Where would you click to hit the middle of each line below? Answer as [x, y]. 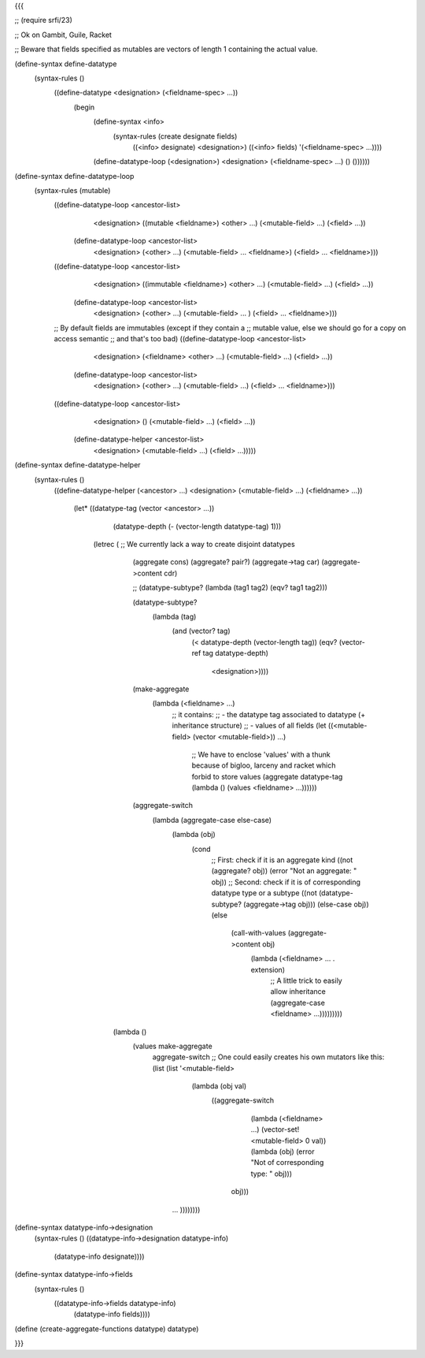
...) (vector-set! [275, 1129]
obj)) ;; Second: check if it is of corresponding [286, 882]
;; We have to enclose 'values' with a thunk [261, 754]
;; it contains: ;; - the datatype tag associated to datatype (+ [269, 714]
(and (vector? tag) [201, 631]
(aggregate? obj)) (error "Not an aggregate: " [284, 871]
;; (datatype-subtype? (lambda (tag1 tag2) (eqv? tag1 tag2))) [230, 588]
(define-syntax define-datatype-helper [78, 465]
